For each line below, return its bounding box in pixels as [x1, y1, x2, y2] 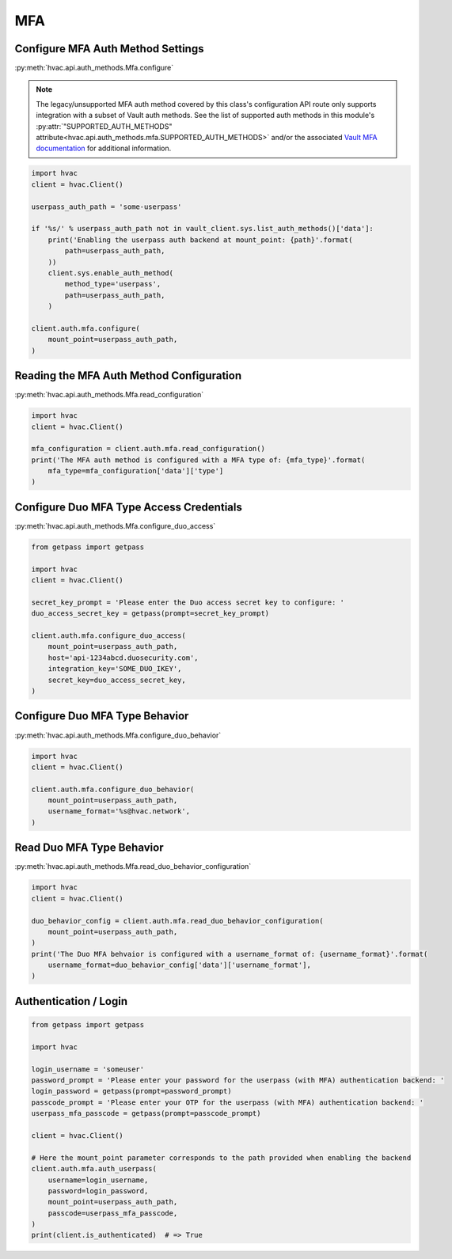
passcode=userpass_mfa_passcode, [47, 1208, 178, 1218]
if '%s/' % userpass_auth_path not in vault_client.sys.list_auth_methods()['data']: [31, 224, 374, 233]
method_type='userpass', [64, 279, 161, 289]
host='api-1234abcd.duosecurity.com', [47, 653, 199, 662]
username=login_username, [47, 1175, 149, 1185]
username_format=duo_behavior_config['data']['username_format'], [47, 961, 312, 969]
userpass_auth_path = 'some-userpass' [31, 202, 182, 211]
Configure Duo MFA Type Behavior [14, 709, 189, 723]
